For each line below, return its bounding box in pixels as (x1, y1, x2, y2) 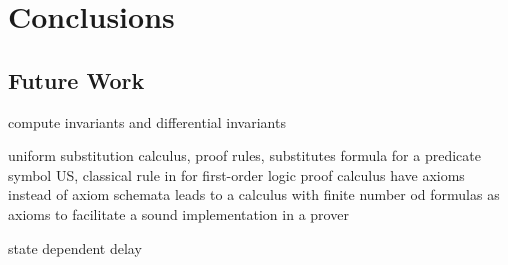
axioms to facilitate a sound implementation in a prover (8, 203, 349, 224)
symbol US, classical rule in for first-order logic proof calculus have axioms (8, 164, 465, 185)
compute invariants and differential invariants (8, 111, 286, 132)
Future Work (8, 64, 145, 95)
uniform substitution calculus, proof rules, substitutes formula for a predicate (8, 145, 481, 166)
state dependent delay (8, 237, 142, 258)
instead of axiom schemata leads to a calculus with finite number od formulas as (8, 184, 500, 205)
